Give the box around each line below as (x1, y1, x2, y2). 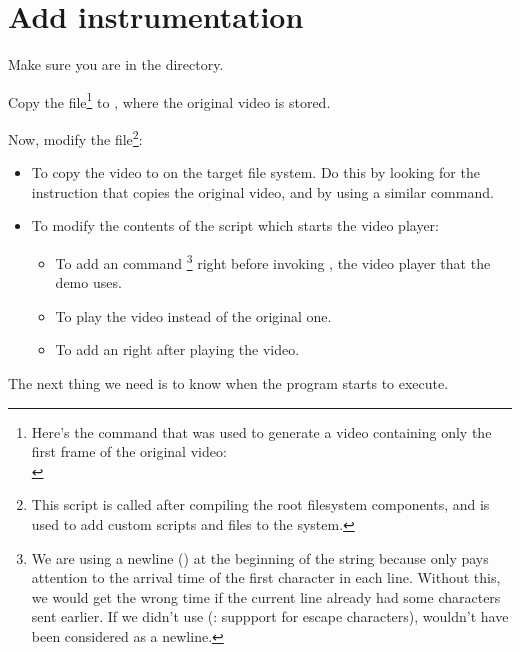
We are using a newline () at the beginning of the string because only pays (31, 547, 489, 568)
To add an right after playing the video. (55, 339, 300, 360)
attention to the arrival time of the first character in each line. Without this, (31, 567, 501, 588)
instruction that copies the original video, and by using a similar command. (31, 181, 494, 202)
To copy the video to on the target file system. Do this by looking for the (31, 162, 480, 183)
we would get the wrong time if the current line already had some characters (31, 586, 501, 607)
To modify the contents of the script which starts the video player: (31, 215, 439, 236)
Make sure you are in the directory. (8, 54, 224, 75)
